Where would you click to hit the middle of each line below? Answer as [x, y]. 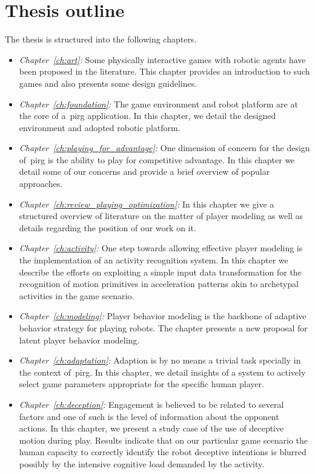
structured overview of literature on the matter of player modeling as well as [161, 216]
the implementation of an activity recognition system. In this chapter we [154, 260]
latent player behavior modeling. [79, 340]
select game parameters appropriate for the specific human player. [141, 384]
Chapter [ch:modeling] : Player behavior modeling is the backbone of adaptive [163, 316]
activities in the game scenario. [77, 295]
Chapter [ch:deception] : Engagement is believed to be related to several [151, 404]
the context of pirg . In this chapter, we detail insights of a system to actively [162, 372]
